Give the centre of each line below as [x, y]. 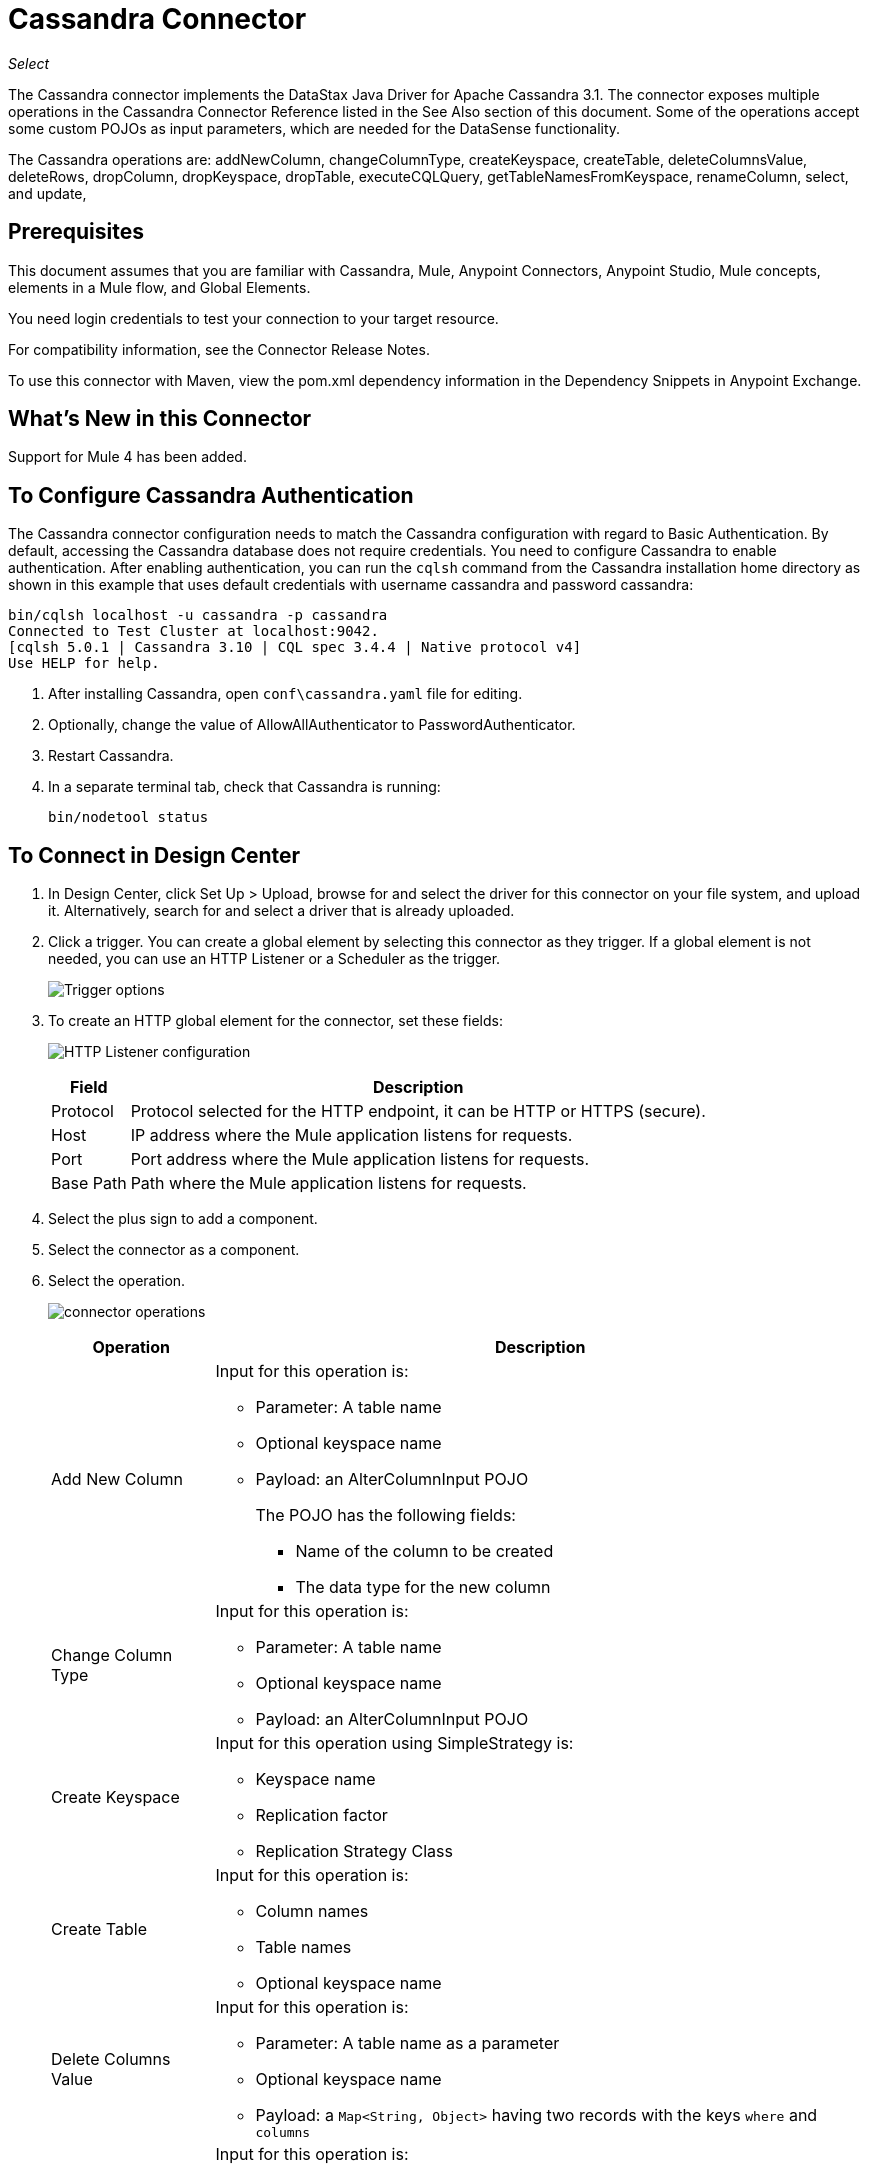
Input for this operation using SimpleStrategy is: [394, 1743]
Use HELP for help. [84, 663]
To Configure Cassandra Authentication [211, 495]
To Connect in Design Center [154, 855]
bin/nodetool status [128, 817]
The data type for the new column [423, 1587]
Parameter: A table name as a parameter [407, 2043]
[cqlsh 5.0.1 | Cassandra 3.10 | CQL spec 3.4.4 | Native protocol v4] [295, 647]
